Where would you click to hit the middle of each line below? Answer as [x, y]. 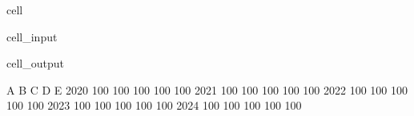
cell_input [32, 36]
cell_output [35, 63]
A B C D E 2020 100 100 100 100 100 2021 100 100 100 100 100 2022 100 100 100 [207, 89]
